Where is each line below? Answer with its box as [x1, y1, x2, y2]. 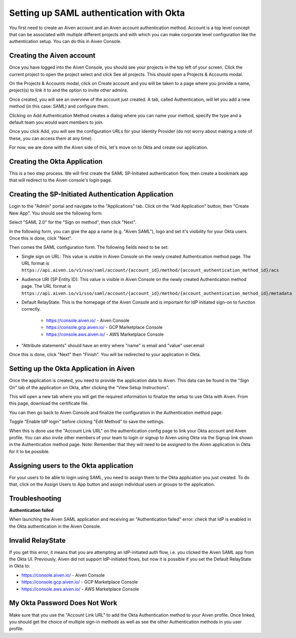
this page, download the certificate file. [9, 401, 89, 407]
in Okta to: [9, 563, 31, 569]
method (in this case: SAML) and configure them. [9, 103, 110, 109]
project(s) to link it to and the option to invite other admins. [9, 87, 128, 93]
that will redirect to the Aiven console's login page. [9, 177, 112, 183]
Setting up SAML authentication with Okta [9, 7, 185, 18]
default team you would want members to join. [9, 119, 104, 125]
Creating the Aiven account [9, 51, 96, 60]
